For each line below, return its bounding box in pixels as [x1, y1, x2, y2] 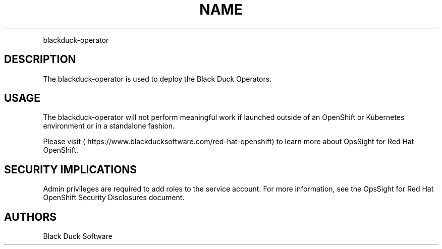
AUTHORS [4, 210, 57, 223]
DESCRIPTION [4, 53, 76, 66]
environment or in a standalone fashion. [43, 121, 175, 131]
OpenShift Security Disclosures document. [43, 193, 185, 202]
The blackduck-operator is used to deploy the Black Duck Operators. [43, 74, 272, 83]
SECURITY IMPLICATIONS [4, 163, 137, 176]
